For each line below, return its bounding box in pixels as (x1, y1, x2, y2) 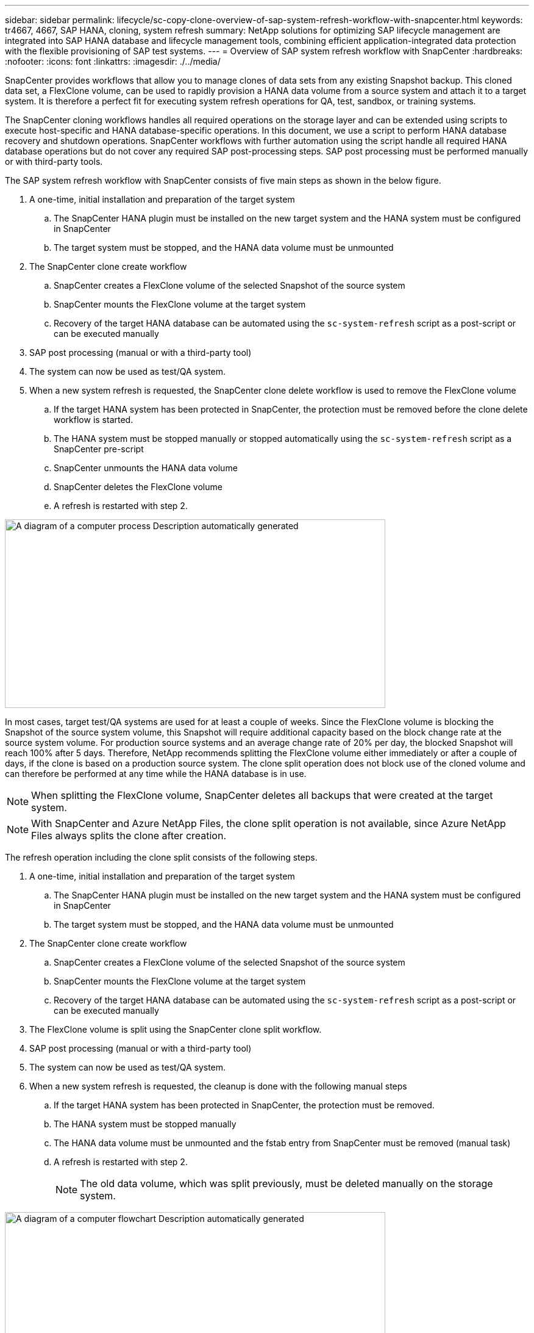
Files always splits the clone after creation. (31, 829, 227, 842)
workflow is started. (54, 414, 133, 425)
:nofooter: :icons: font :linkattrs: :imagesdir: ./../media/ (5, 56, 221, 67)
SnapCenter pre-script (54, 444, 144, 454)
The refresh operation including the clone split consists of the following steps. (5, 852, 318, 862)
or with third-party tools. (5, 156, 103, 167)
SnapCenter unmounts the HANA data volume (54, 463, 238, 473)
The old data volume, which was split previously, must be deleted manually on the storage (80, 1177, 493, 1190)
